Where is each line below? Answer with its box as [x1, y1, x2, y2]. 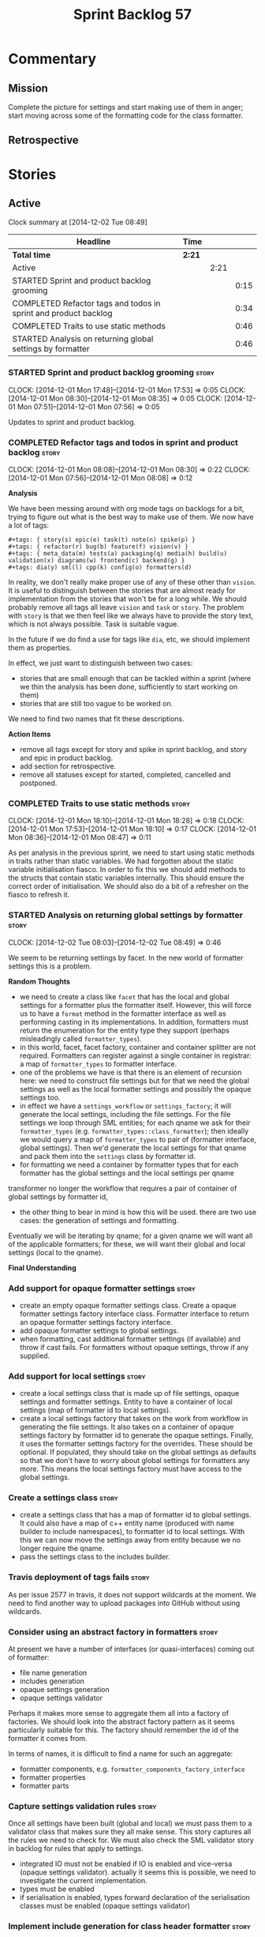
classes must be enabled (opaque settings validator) [19, 1901, 191, 1911]
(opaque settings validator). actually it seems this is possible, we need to [19, 1867, 256, 1877]
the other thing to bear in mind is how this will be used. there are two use [19, 1207, 257, 1217]
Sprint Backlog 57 [73, 6, 192, 24]
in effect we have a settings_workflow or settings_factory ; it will [19, 1100, 231, 1111]
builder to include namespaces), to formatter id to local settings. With [19, 1527, 245, 1536]
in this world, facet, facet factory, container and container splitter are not [19, 1042, 256, 1051]
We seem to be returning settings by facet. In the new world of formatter [8, 953, 244, 962]
